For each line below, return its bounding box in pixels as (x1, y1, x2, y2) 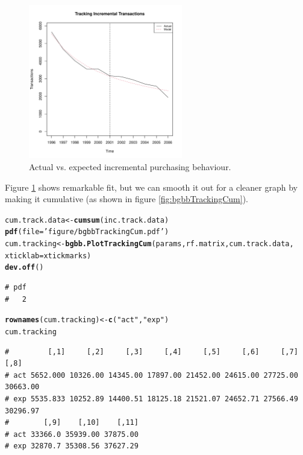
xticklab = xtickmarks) (5, 251, 92, 260)
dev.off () (5, 263, 44, 272)
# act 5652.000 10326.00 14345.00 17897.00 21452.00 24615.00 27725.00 (5, 371, 298, 380)
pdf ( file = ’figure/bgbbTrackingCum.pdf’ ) (5, 227, 169, 237)
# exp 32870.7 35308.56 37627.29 (5, 442, 139, 451)
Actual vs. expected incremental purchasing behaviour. (29, 160, 231, 173)
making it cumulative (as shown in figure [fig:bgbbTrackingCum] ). (5, 192, 248, 205)
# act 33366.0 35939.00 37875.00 (5, 430, 139, 439)
